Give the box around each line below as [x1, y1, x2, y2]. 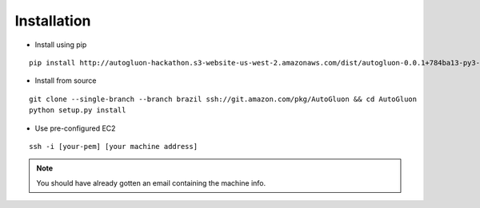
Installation [14, 12, 91, 29]
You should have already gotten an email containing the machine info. [36, 178, 266, 187]
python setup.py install [29, 106, 126, 115]
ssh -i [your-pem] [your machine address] [29, 142, 198, 151]
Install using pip [34, 40, 87, 49]
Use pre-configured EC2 [34, 124, 116, 133]
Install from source [34, 76, 97, 85]
